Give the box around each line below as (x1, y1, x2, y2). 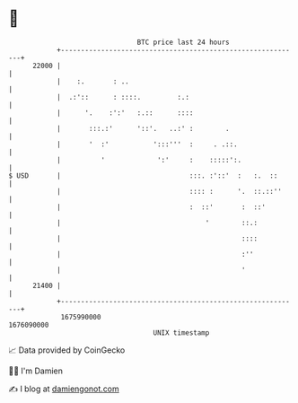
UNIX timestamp (153, 328, 210, 337)
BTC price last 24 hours (136, 38, 230, 47)
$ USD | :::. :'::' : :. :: (8, 171, 278, 180)
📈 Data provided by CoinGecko (8, 345, 126, 355)
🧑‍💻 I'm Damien (8, 365, 64, 376)
